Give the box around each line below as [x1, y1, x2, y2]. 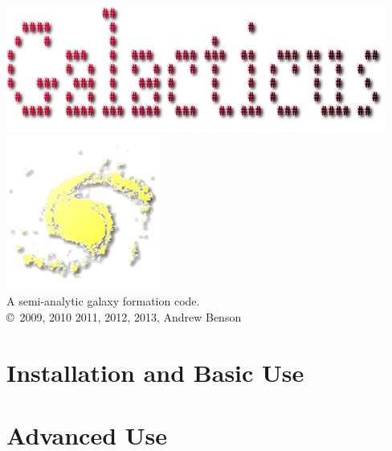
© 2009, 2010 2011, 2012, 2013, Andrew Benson [6, 308, 242, 325]
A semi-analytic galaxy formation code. [6, 293, 200, 310]
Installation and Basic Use [6, 355, 304, 388]
